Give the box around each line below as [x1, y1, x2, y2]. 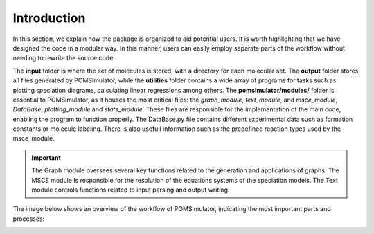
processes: [12, 215, 45, 223]
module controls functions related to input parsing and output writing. [31, 186, 230, 194]
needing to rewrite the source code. [12, 54, 116, 62]
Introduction [12, 10, 86, 26]
